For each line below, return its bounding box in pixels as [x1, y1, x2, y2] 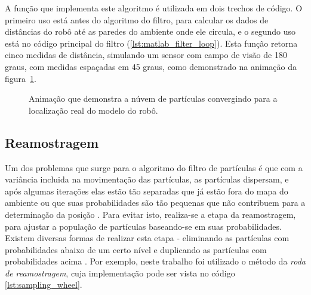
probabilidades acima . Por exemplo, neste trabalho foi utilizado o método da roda [5, 255, 306, 267]
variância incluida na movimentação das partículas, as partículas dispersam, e [5, 173, 289, 185]
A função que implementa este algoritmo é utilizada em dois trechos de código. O [5, 2, 303, 14]
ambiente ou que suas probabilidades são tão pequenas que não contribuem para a [5, 196, 306, 209]
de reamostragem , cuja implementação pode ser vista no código [5, 266, 235, 279]
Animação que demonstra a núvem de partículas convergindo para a [29, 92, 278, 105]
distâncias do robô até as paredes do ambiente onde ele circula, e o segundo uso [5, 25, 296, 38]
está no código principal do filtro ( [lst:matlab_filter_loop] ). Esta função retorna [5, 37, 298, 49]
